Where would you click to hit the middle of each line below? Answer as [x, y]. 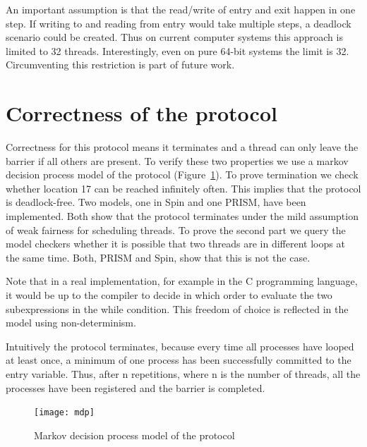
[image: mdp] [64, 413]
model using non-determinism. [71, 323]
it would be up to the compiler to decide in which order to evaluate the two [169, 295]
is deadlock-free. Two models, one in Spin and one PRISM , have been [156, 202]
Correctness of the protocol [142, 113]
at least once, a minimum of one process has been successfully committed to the [179, 360]
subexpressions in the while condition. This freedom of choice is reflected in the [177, 308]
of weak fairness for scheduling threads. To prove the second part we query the [176, 229]
